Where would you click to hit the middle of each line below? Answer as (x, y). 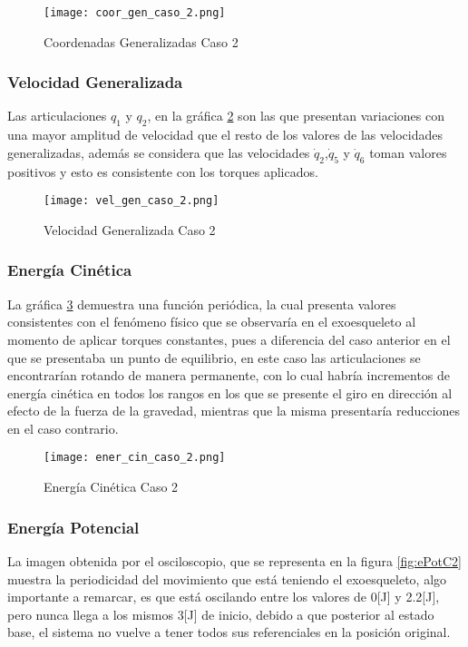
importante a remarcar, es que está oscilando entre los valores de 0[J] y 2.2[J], (224, 597)
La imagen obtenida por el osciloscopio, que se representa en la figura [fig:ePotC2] (234, 560)
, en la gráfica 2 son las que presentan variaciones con (296, 116)
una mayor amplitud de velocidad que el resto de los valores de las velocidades (225, 135)
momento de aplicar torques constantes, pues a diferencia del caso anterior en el (229, 339)
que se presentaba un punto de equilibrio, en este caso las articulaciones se (214, 357)
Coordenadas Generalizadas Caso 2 (141, 41)
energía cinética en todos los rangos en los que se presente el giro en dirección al (230, 392)
